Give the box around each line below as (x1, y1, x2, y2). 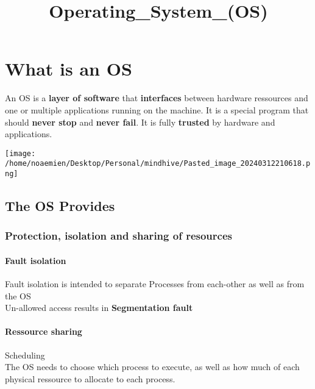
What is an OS (5, 56, 132, 81)
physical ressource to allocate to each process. (5, 372, 175, 385)
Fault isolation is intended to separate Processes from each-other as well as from (5, 277, 305, 290)
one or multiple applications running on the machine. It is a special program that (5, 103, 309, 116)
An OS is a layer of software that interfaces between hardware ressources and (5, 91, 308, 104)
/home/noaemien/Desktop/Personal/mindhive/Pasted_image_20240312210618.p (5, 159, 311, 168)
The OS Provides (5, 196, 115, 215)
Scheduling (5, 348, 45, 361)
